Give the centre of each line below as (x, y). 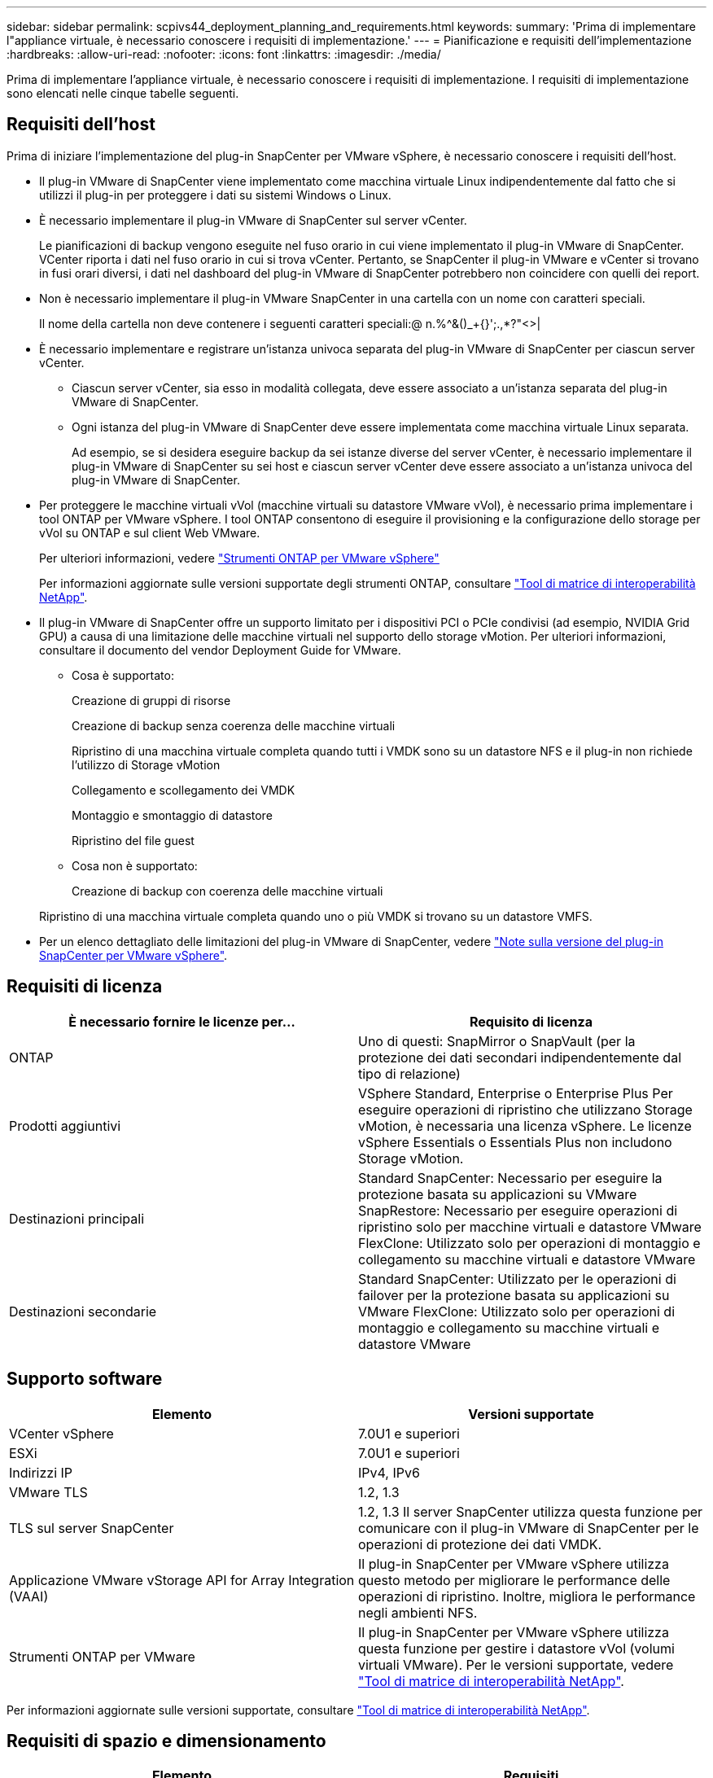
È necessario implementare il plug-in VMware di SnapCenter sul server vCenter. (253, 220)
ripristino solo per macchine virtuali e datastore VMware (530, 1226)
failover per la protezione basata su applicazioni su (514, 1295)
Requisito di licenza (531, 1021)
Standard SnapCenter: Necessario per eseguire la (510, 1178)
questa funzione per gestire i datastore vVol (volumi (516, 1648)
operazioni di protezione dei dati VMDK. (480, 1544)
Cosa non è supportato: (135, 865)
